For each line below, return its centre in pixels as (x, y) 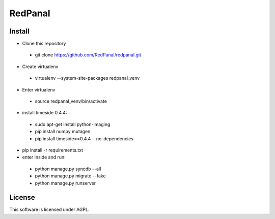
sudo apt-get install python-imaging (73, 124)
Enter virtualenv (39, 89)
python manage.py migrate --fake (71, 176)
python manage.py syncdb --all (68, 169)
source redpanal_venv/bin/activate (71, 101)
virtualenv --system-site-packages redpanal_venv (87, 78)
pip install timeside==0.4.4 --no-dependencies (84, 138)
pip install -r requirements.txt (53, 150)
